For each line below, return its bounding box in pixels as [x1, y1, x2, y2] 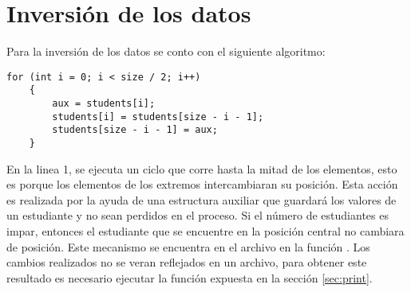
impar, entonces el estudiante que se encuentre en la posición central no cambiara [6, 223, 405, 239]
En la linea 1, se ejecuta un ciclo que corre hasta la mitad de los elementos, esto [6, 160, 397, 177]
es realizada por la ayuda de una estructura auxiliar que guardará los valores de [6, 191, 397, 208]
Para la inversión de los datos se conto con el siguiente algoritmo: [6, 43, 326, 60]
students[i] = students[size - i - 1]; [52, 111, 264, 123]
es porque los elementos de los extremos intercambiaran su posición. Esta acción [6, 176, 398, 193]
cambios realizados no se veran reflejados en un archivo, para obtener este [6, 254, 367, 271]
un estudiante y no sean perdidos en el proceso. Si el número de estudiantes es [6, 207, 389, 224]
